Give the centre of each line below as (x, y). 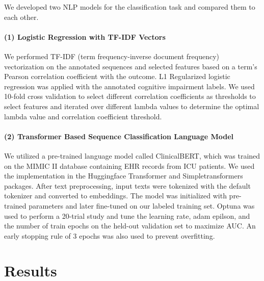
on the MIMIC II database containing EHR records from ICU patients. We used (129, 165)
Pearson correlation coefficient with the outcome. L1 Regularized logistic (117, 76)
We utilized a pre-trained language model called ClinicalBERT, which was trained (132, 155)
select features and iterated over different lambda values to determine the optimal (132, 106)
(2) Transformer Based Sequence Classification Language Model (119, 136)
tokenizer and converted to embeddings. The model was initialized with (115, 196)
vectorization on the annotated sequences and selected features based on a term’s (131, 66)
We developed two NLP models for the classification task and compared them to (130, 7)
